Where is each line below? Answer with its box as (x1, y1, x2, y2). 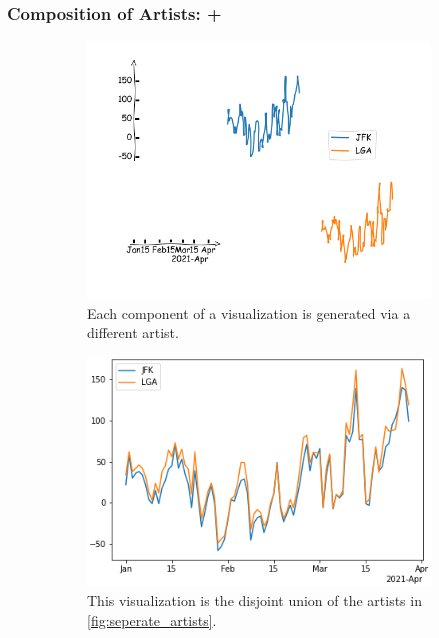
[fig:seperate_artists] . (87, 609, 217, 630)
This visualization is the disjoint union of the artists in (87, 589, 422, 610)
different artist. (87, 322, 179, 343)
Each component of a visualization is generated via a (87, 302, 411, 323)
